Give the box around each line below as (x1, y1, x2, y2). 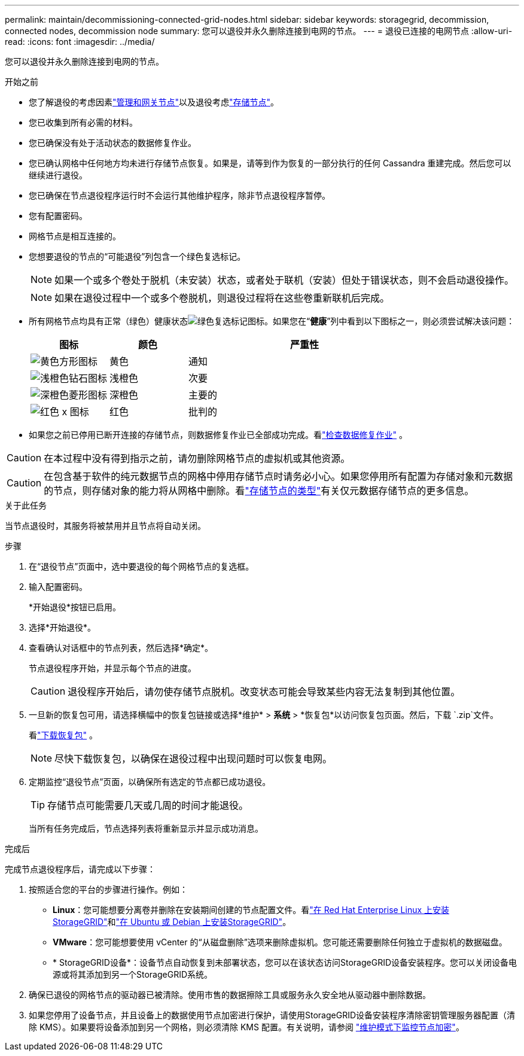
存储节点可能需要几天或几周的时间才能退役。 (47, 799, 249, 811)
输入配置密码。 (29, 582, 87, 592)
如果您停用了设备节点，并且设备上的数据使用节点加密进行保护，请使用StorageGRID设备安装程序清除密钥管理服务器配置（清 (29, 1010, 516, 1020)
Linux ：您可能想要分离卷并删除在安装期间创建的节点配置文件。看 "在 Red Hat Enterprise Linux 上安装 (53, 905, 450, 915)
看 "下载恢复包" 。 (29, 730, 98, 740)
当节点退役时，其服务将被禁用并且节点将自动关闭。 (5, 521, 206, 531)
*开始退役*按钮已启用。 (29, 602, 121, 612)
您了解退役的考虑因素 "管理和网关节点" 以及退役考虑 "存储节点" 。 (29, 97, 279, 107)
